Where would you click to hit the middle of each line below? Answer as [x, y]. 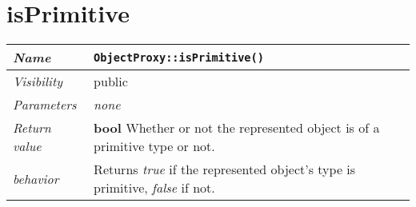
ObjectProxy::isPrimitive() [179, 57]
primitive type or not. [154, 146]
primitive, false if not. [154, 188]
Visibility [38, 82]
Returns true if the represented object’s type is [225, 169]
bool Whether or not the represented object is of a [237, 128]
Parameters [45, 105]
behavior [36, 178]
